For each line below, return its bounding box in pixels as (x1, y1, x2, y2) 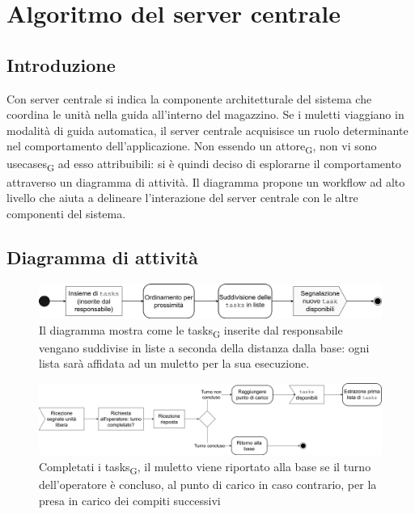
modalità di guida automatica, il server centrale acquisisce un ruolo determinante (6, 121, 409, 138)
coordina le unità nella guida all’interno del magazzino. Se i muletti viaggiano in (6, 106, 404, 123)
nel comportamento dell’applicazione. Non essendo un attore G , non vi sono (6, 137, 377, 157)
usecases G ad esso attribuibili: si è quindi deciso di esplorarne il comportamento (6, 155, 401, 175)
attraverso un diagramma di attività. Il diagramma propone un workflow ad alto (6, 173, 405, 190)
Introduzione (6, 52, 116, 77)
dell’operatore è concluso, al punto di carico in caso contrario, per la (39, 476, 377, 493)
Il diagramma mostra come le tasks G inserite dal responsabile (39, 321, 343, 340)
